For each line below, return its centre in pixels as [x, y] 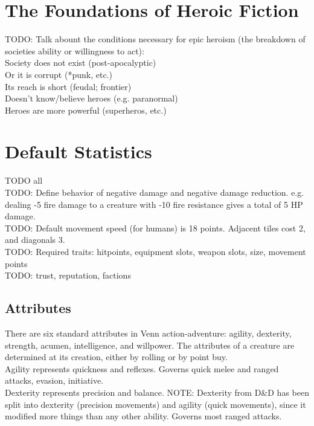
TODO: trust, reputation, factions [68, 275]
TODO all [24, 180]
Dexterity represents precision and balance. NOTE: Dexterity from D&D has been [157, 392]
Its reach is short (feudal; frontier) [68, 86]
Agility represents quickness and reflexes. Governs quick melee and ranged [142, 368]
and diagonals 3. [35, 240]
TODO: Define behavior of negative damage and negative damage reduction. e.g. [155, 192]
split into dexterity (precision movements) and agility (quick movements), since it [155, 404]
